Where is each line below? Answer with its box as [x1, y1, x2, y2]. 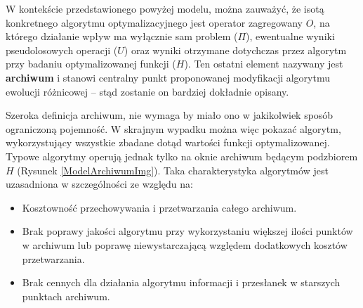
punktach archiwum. [22, 288, 110, 303]
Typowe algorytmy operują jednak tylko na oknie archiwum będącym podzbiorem [6, 148, 358, 163]
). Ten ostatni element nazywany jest [184, 56, 343, 71]
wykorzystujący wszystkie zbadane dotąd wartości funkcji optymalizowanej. [6, 135, 330, 150]
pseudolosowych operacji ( [6, 42, 118, 57]
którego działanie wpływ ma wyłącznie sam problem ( [6, 29, 238, 44]
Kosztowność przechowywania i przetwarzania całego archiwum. [22, 200, 297, 214]
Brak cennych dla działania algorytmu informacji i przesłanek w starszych [22, 275, 341, 290]
